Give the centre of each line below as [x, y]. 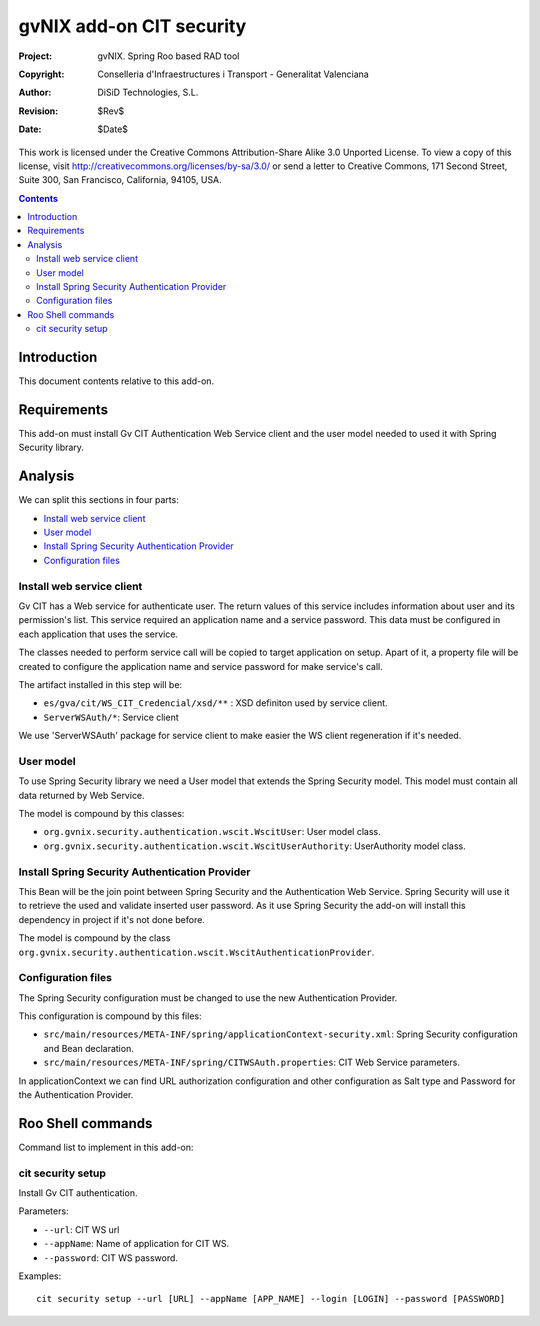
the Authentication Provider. [76, 1095]
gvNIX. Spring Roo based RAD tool [168, 56]
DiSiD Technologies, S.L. [148, 92]
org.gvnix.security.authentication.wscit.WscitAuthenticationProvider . [196, 952]
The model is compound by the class [94, 938]
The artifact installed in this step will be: [100, 684]
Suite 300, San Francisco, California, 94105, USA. [120, 180]
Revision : [38, 111]
